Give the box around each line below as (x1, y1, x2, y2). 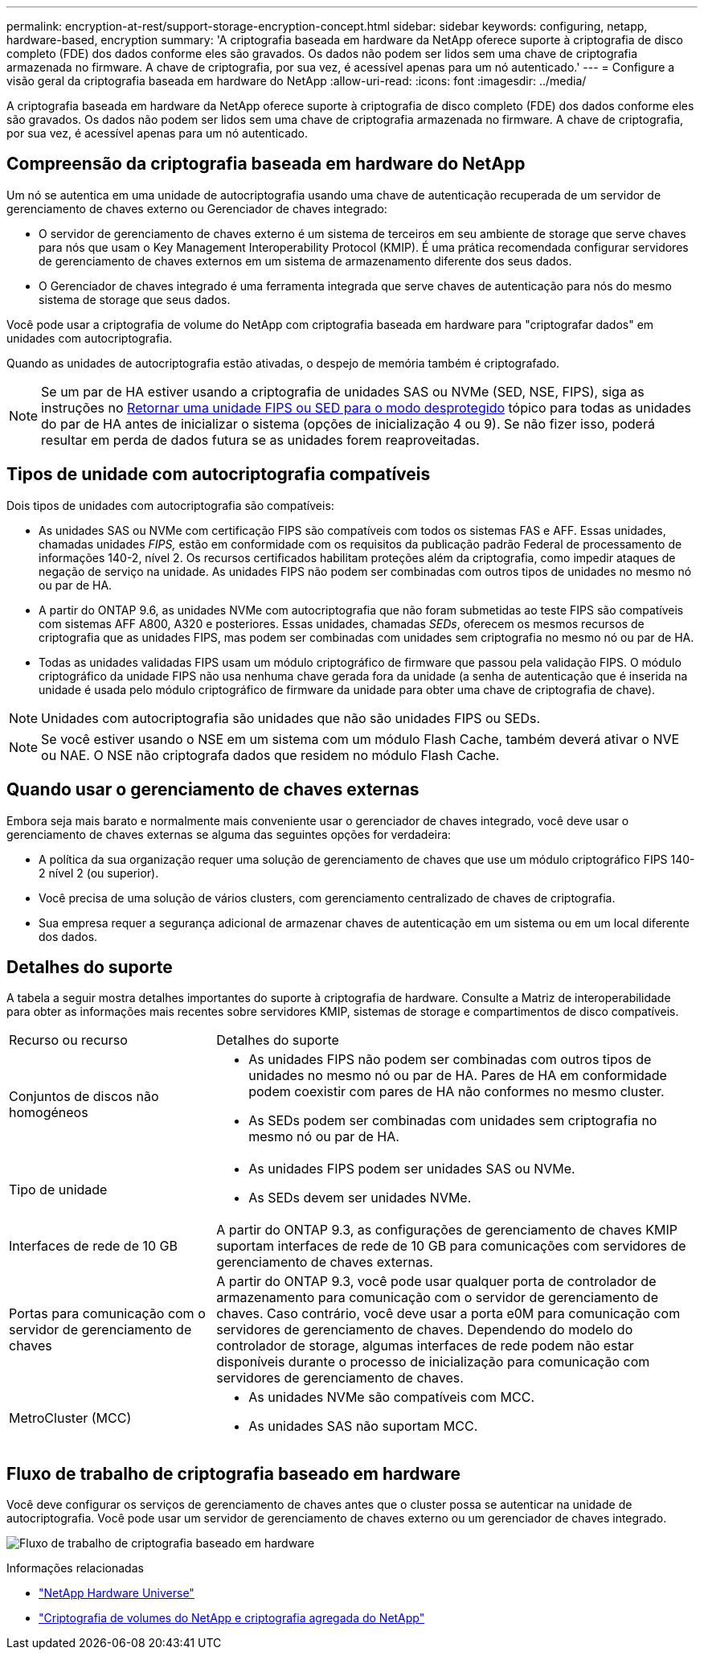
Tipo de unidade (9, 1181, 108, 1198)
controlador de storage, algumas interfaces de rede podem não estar (216, 1338, 634, 1354)
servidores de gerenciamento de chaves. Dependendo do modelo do (216, 1321, 633, 1338)
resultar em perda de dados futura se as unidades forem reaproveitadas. (41, 431, 480, 448)
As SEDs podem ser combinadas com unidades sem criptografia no (248, 1112, 657, 1129)
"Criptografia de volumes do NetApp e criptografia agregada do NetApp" (39, 1611, 425, 1625)
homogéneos (9, 1104, 88, 1121)
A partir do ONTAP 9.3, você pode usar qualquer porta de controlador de (216, 1273, 657, 1290)
